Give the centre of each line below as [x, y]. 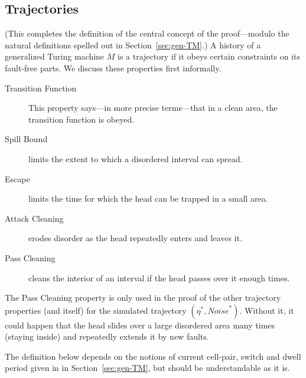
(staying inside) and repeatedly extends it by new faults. [107, 336]
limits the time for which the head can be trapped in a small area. [148, 198]
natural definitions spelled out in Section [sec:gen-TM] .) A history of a [133, 45]
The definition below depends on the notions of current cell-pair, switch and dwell [153, 356]
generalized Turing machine [55, 56]
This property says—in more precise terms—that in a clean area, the [153, 108]
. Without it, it [267, 310]
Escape [17, 178]
